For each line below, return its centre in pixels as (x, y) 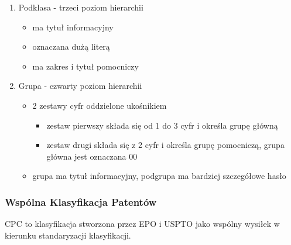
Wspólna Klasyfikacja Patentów (81, 201)
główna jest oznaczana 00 (92, 156)
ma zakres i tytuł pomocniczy (85, 66)
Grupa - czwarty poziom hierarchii (80, 86)
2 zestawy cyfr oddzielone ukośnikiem (100, 105)
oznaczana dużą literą (71, 46)
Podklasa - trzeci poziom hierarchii (81, 7)
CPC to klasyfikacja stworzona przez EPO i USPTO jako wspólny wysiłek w (142, 224)
